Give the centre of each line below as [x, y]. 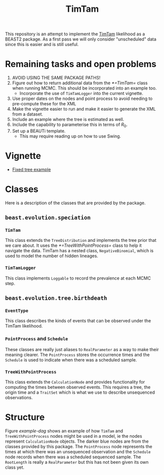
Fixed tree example [32, 169]
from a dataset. [27, 114]
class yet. [15, 467]
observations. [19, 398]
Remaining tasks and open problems [81, 64]
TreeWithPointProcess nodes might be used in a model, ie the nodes [74, 436]
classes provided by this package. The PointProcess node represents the [79, 446]
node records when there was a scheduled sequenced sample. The [73, 457]
